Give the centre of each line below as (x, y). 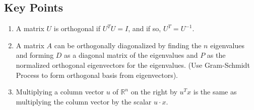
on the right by (154, 92)
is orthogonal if (77, 28)
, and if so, (145, 28)
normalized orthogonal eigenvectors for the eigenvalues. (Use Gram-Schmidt (133, 65)
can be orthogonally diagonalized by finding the (128, 45)
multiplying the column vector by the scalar (84, 101)
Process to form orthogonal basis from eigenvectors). (97, 75)
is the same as (215, 92)
